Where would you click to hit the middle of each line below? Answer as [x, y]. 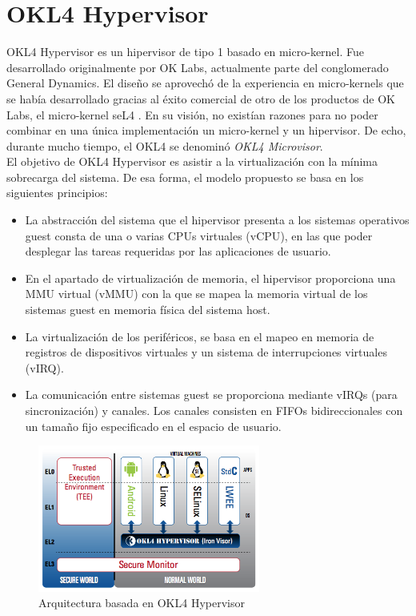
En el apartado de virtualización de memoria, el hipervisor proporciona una [210, 278]
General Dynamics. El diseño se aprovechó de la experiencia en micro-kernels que [205, 83]
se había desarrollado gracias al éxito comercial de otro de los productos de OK [201, 98]
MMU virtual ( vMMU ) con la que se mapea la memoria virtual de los [196, 294]
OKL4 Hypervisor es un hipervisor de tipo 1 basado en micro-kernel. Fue [186, 52]
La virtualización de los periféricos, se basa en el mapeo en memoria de [200, 336]
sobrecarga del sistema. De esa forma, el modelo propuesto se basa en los [185, 177]
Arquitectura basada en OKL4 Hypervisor [142, 603]
